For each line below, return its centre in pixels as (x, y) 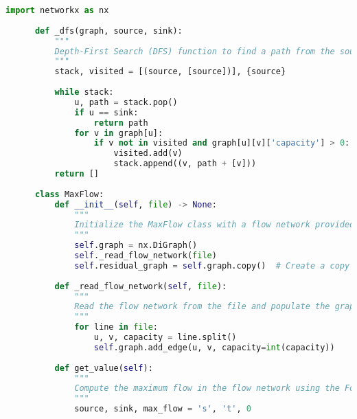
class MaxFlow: (69, 194)
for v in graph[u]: (119, 133)
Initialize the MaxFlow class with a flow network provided (215, 225)
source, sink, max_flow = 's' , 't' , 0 (163, 409)
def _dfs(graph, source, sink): (108, 31)
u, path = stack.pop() (126, 102)
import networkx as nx (57, 10)
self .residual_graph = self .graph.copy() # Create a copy (212, 265)
